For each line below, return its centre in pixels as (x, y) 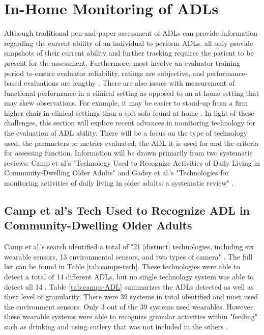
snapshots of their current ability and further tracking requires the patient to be (129, 53)
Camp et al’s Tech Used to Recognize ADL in (127, 210)
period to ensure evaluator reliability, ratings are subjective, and (104, 73)
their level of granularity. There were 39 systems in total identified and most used (131, 297)
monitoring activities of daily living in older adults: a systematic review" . (119, 183)
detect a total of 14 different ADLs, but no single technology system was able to (129, 276)
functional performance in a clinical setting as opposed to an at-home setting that (132, 93)
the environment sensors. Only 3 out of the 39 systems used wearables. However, (130, 306)
